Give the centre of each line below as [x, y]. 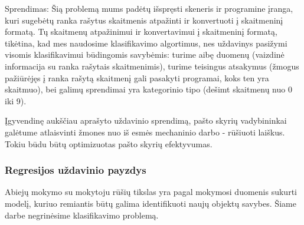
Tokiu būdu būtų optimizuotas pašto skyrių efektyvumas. [109, 143]
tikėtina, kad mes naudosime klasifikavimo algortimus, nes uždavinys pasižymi [146, 43]
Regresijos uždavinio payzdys [76, 170]
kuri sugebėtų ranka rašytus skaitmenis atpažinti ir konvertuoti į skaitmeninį [144, 20]
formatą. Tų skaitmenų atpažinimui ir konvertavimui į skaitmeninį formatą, [141, 32]
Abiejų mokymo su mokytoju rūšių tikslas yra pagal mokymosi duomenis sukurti [151, 192]
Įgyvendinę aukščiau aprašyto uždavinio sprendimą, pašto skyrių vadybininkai [146, 120]
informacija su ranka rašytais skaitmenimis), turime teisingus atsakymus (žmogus [152, 66]
